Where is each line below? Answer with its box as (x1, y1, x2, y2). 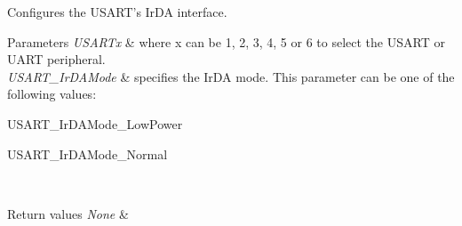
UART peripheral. (7, 50, 106, 69)
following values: (7, 85, 97, 103)
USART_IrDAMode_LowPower (7, 114, 183, 133)
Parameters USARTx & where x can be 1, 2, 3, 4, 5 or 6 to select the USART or (7, 32, 445, 51)
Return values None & (7, 204, 129, 222)
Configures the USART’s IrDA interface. (7, 3, 227, 20)
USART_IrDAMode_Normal (7, 144, 168, 163)
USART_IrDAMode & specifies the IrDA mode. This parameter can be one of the (7, 67, 455, 85)
